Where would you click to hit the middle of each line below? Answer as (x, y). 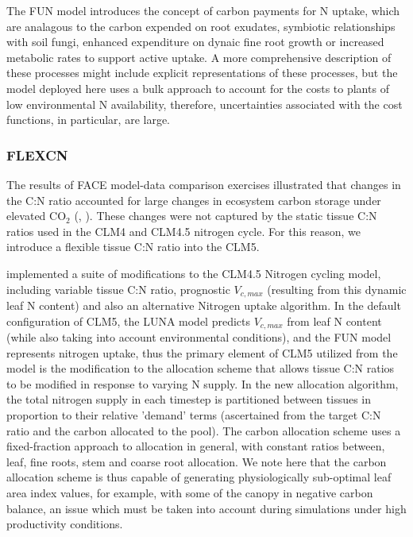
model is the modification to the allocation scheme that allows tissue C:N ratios (201, 368)
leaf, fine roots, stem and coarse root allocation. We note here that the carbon (197, 461)
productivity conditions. (65, 524)
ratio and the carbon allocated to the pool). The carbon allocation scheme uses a (204, 430)
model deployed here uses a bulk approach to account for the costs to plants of (198, 88)
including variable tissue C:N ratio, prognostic (118, 289)
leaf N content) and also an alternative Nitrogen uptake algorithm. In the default (204, 305)
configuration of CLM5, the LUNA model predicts (129, 321)
